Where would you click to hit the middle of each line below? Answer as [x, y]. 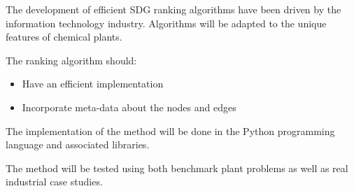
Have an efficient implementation [93, 84]
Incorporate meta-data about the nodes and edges [129, 107]
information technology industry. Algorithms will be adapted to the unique [166, 23]
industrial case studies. [54, 182]
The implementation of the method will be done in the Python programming [170, 130]
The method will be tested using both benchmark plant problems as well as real [177, 168]
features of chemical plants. [64, 37]
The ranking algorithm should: [71, 60]
